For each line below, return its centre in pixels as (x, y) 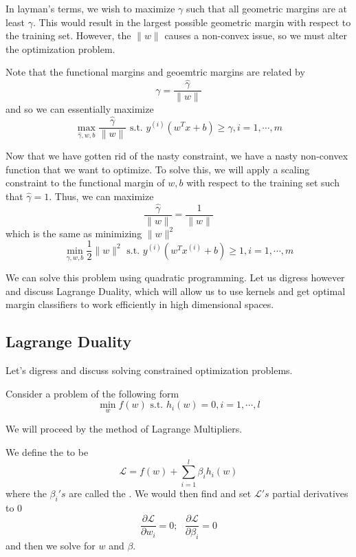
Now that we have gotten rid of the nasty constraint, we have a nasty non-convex (177, 156)
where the (26, 493)
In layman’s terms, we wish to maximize (90, 8)
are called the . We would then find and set (160, 493)
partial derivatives (310, 493)
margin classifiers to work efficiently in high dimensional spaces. (140, 304)
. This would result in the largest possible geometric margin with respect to (192, 22)
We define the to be (47, 452)
